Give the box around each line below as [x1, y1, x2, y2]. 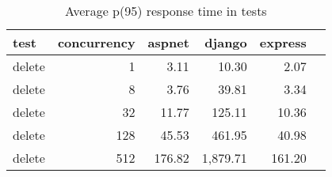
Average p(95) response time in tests [65, 2, 267, 20]
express [259, 33, 307, 51]
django [204, 33, 247, 51]
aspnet [147, 33, 189, 51]
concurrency [57, 33, 135, 51]
